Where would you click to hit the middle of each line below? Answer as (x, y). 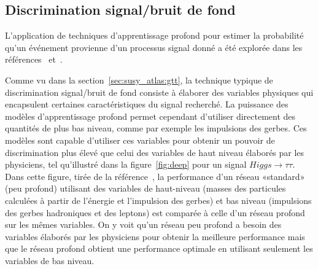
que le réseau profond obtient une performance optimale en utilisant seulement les (159, 248)
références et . (34, 59)
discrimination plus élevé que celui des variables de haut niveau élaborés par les (155, 152)
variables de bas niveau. (50, 260)
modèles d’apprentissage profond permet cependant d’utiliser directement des (150, 116)
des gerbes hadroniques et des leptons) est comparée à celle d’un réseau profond (155, 212)
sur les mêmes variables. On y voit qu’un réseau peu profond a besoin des (143, 224)
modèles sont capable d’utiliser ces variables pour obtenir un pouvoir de (140, 140)
